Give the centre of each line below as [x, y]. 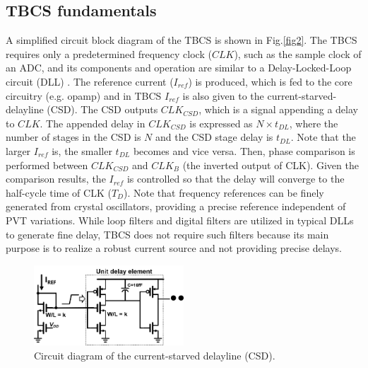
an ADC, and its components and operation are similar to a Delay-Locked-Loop [179, 68]
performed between [47, 165]
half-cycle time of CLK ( [59, 192]
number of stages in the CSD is [73, 137]
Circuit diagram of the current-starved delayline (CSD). [155, 355]
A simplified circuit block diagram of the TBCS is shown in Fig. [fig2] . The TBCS [182, 40]
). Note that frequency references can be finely [224, 192]
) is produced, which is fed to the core [270, 81]
